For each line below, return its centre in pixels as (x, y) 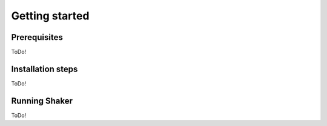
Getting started (50, 16)
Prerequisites (37, 37)
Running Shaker (42, 101)
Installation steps (45, 69)
